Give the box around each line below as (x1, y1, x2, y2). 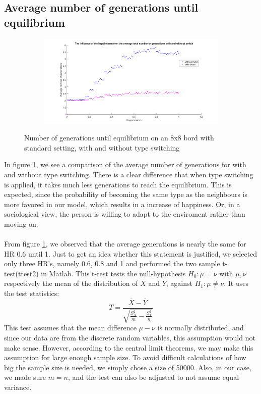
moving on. (4, 218, 38, 229)
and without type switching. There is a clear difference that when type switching (4, 169, 253, 179)
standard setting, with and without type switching (24, 142, 180, 153)
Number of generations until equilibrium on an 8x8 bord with (24, 132, 214, 143)
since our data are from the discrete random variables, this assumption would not (4, 332, 255, 342)
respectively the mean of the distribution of (4, 278, 138, 288)
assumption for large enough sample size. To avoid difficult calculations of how (4, 352, 246, 363)
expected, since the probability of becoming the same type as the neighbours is (4, 189, 248, 200)
